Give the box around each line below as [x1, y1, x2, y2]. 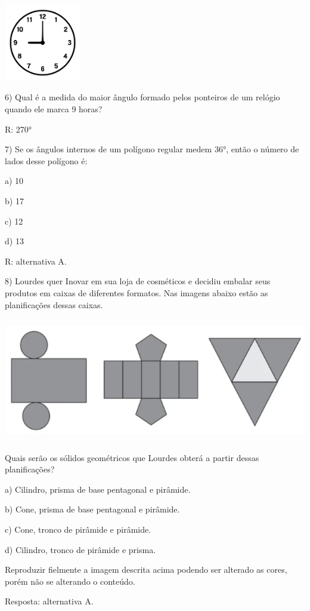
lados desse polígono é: [5, 154, 88, 167]
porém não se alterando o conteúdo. [5, 575, 135, 587]
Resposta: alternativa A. [5, 595, 94, 607]
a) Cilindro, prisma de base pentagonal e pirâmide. [5, 483, 191, 495]
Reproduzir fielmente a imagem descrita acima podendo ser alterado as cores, [5, 563, 287, 576]
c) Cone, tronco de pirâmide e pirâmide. [5, 523, 151, 536]
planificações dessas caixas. [5, 298, 103, 311]
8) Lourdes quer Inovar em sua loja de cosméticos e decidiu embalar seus [5, 275, 271, 287]
